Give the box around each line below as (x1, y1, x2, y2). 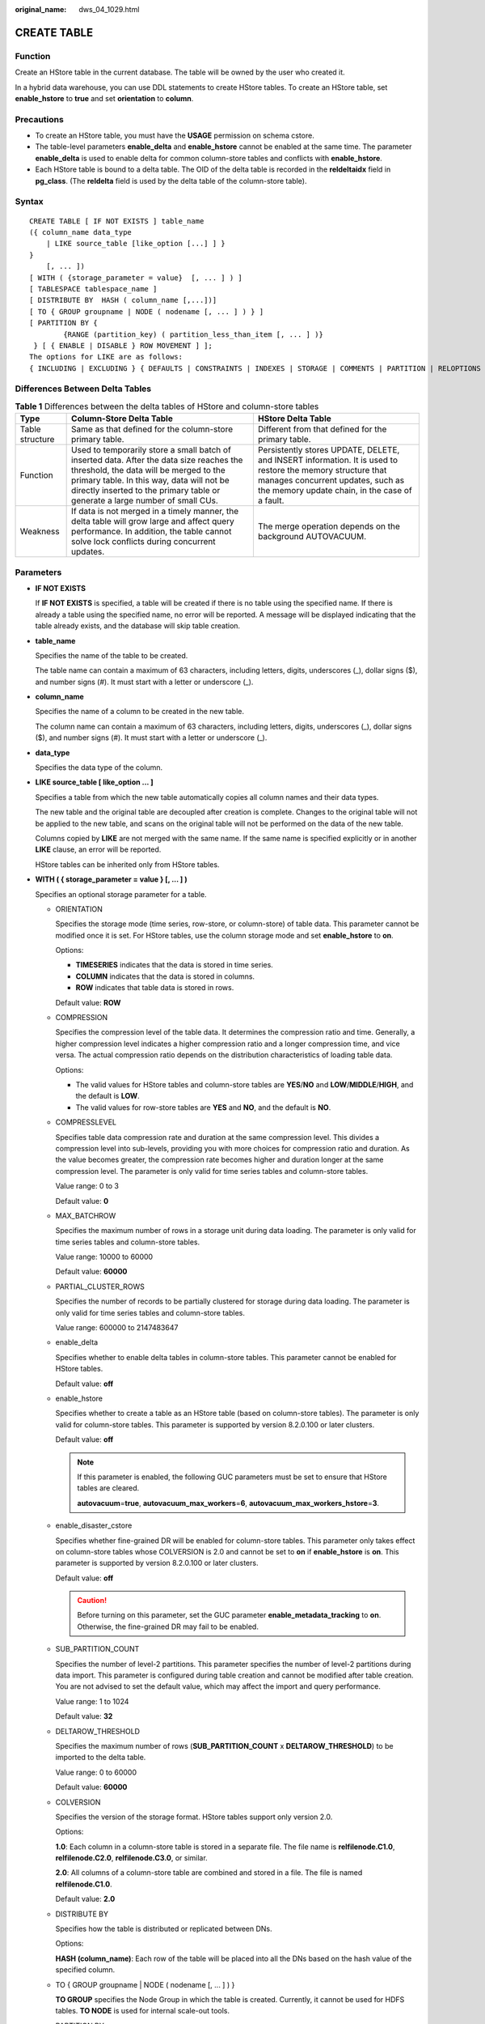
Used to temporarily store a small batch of (71, 444, 232, 456)
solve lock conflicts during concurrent (71, 536, 216, 547)
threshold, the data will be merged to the (71, 465, 226, 476)
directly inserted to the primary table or (71, 485, 221, 496)
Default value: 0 (55, 1196, 109, 1205)
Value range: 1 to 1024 (55, 1696, 129, 1706)
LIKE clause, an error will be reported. (35, 844, 162, 854)
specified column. (55, 1965, 116, 1975)
